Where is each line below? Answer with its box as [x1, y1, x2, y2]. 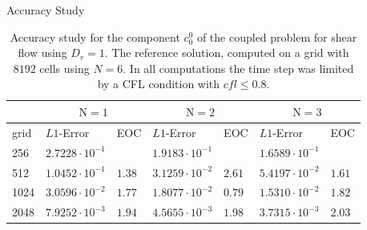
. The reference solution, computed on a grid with [104, 44, 349, 61]
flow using [18, 44, 67, 61]
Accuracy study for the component [10, 28, 180, 45]
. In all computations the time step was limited [123, 59, 354, 76]
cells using [39, 59, 90, 76]
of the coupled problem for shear [196, 28, 357, 45]
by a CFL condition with [97, 75, 220, 92]
